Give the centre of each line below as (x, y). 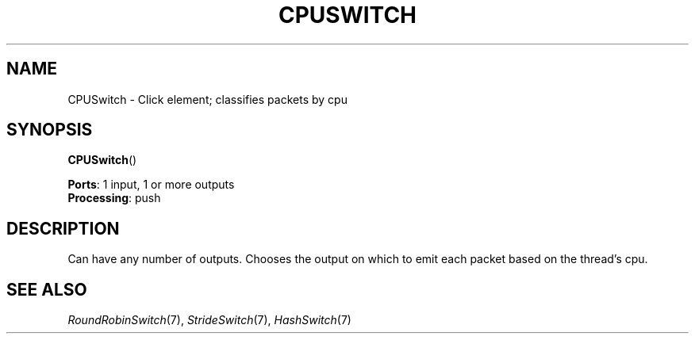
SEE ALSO (47, 289)
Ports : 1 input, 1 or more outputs (151, 185)
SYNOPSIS (50, 130)
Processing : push (114, 198)
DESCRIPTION (63, 228)
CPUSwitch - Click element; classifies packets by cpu (207, 99)
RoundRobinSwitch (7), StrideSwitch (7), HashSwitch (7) (209, 320)
